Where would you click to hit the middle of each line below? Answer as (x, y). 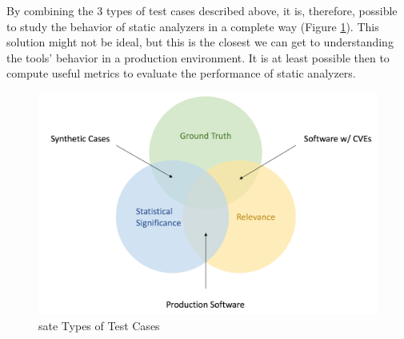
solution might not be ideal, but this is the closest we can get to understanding (200, 42)
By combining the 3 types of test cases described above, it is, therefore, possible (202, 10)
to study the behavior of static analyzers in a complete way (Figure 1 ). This (193, 26)
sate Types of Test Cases (99, 325)
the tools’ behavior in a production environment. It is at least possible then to (198, 57)
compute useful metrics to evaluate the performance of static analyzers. (181, 73)
